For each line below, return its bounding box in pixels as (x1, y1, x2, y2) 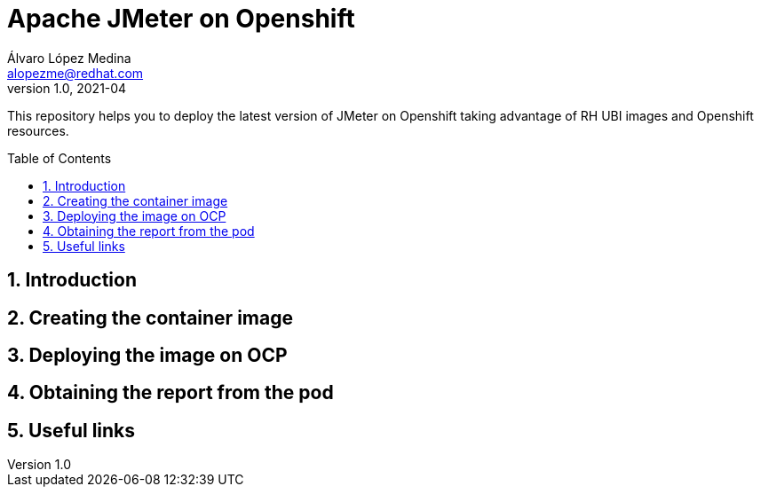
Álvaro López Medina (7, 50, 131, 66)
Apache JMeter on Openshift (7, 4, 355, 34)
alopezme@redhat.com (7, 65, 144, 81)
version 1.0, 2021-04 (7, 80, 127, 96)
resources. (7, 122, 69, 138)
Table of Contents (7, 150, 112, 166)
